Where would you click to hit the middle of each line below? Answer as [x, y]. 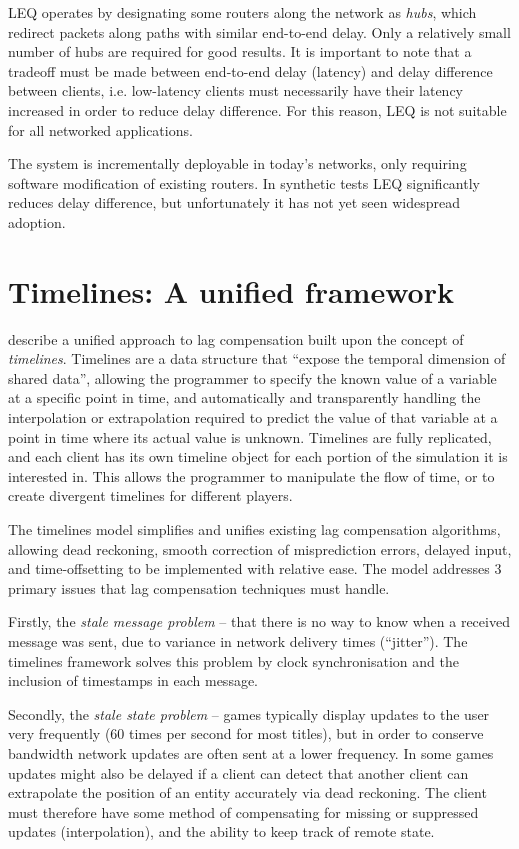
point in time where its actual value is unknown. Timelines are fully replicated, [250, 436]
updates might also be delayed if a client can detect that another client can [238, 772]
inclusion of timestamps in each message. [133, 680]
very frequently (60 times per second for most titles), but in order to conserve [246, 733]
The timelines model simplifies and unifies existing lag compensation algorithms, [254, 529]
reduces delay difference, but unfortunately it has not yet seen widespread [234, 202]
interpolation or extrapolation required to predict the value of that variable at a [253, 417]
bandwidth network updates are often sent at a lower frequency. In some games [251, 752]
